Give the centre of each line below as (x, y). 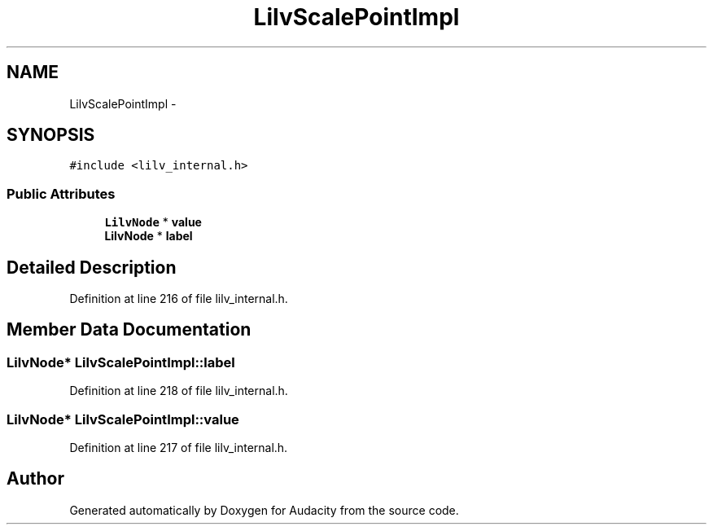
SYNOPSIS (51, 135)
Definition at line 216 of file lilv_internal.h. (179, 299)
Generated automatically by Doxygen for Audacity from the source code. (264, 510)
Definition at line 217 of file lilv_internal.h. (179, 448)
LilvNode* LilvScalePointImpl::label (121, 362)
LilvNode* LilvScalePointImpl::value (123, 419)
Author (35, 479)
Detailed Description (92, 267)
